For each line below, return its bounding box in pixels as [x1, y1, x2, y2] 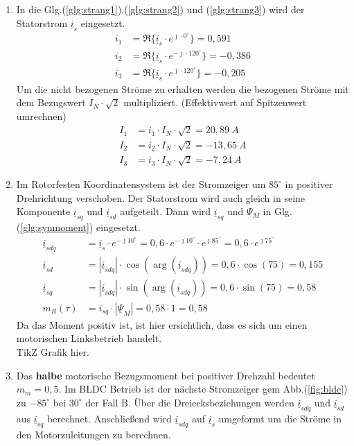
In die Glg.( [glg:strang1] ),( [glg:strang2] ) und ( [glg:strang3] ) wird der [16, 2, 305, 16]
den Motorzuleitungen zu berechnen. [16, 427, 171, 441]
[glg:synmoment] [20, 220, 89, 234]
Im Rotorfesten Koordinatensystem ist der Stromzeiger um [16, 177, 266, 191]
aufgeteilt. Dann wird [120, 204, 211, 218]
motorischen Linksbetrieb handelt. [16, 331, 162, 345]
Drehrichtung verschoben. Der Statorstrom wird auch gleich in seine [16, 190, 306, 205]
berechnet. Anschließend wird [47, 411, 172, 425]
